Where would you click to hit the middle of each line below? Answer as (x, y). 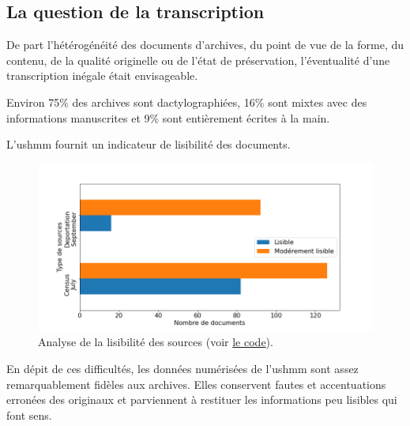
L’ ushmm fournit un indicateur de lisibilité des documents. (149, 144)
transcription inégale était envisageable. (102, 75)
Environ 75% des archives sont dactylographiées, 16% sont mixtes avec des (187, 102)
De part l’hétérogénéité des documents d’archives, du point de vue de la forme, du (205, 45)
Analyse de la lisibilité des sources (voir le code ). (156, 342)
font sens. (29, 415)
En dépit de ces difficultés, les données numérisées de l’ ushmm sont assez (182, 368)
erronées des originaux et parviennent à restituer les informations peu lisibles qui (202, 400)
